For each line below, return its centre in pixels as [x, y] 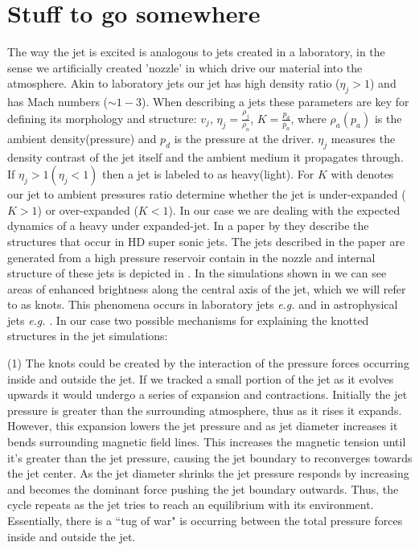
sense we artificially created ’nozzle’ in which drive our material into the [185, 67]
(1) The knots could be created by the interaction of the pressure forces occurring [208, 363]
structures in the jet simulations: [88, 336]
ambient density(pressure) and [82, 138]
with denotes [362, 174]
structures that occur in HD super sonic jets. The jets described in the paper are [206, 241]
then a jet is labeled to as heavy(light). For [208, 174]
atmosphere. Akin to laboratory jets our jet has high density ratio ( [174, 83]
